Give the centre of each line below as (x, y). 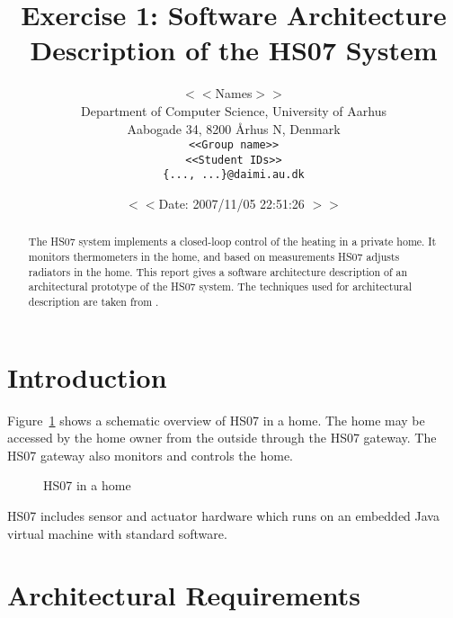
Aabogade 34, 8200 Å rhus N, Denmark (234, 128)
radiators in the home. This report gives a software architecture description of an (218, 271)
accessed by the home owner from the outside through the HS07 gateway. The (222, 438)
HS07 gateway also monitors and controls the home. (151, 455)
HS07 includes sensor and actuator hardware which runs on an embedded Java (223, 516)
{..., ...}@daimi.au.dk (234, 175)
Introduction (87, 376)
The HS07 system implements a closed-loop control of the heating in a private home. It (232, 242)
